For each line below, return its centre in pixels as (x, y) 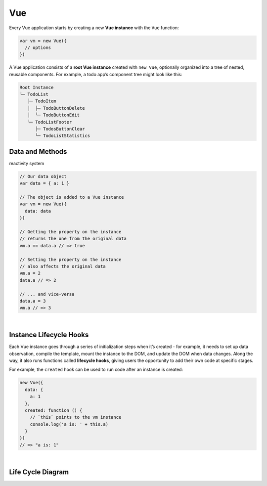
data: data (38, 211)
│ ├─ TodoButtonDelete (56, 108)
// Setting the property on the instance (70, 259)
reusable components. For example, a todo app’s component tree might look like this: (96, 74)
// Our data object (43, 176)
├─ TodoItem (42, 101)
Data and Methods (38, 152)
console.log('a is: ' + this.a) (69, 424)
